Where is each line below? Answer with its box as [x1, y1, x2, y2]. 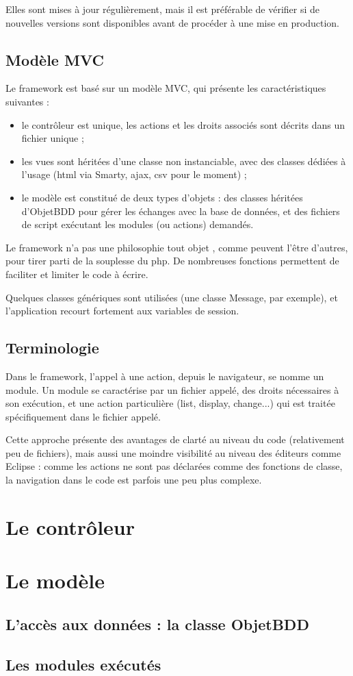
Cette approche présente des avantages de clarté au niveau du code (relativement [5, 432, 345, 447]
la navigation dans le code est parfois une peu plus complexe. [5, 473, 262, 487]
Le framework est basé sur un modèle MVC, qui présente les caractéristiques [5, 81, 326, 95]
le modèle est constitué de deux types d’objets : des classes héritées [21, 190, 303, 204]
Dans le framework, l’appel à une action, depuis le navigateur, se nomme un [5, 368, 324, 383]
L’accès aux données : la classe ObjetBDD [5, 613, 309, 634]
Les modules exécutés [5, 653, 161, 675]
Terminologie [5, 337, 99, 358]
